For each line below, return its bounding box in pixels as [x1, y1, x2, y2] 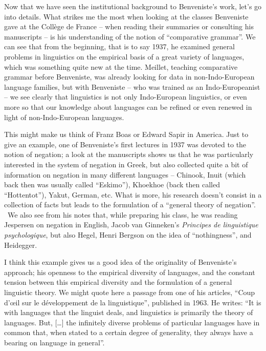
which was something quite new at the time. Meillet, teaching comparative [4, 61, 238, 72]
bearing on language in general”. [4, 337, 105, 347]
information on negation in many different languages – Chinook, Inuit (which [4, 169, 246, 180]
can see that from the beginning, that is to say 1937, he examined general [4, 41, 235, 52]
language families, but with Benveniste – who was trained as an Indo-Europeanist [4, 81, 260, 92]
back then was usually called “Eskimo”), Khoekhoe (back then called [4, 179, 220, 190]
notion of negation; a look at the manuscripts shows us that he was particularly [4, 149, 254, 160]
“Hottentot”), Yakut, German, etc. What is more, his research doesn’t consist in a [4, 189, 262, 200]
